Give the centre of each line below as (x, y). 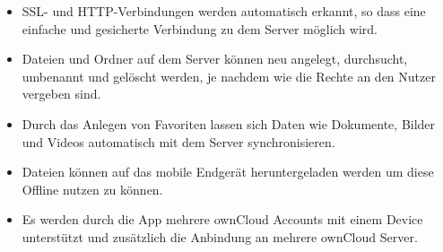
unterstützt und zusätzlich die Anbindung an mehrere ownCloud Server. (220, 236)
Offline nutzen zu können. (92, 189)
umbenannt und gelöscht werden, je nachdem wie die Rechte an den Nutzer (229, 76)
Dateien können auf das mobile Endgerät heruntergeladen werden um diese (228, 172)
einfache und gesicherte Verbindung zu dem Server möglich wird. (200, 28)
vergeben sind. (61, 94)
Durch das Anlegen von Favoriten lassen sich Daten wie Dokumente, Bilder (229, 123)
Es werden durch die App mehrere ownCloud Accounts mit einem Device (222, 219)
